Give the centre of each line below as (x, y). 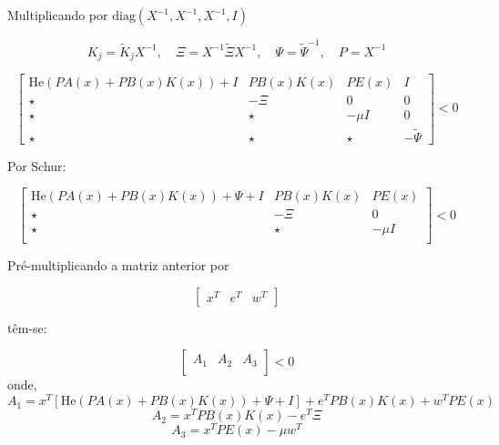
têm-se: (27, 327)
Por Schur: (37, 165)
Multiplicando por (58, 15)
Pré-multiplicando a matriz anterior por (118, 265)
